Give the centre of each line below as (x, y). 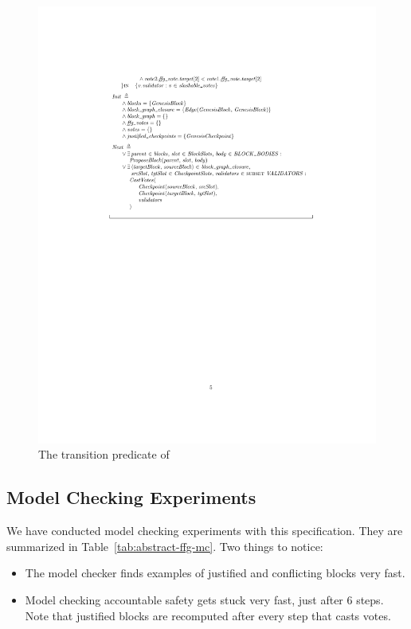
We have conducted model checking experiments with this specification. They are (205, 531)
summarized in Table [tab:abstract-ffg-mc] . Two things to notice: (165, 546)
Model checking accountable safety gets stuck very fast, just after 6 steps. (204, 600)
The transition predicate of (104, 454)
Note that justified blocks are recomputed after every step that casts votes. (208, 615)
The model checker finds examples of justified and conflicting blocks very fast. (215, 573)
